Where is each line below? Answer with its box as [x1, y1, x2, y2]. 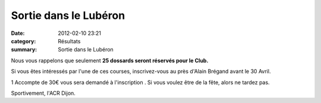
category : [11, 37, 36, 44]
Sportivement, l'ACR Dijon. [11, 89, 75, 96]
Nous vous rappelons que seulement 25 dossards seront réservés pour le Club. [11, 57, 209, 64]
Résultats [58, 37, 81, 44]
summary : [11, 46, 37, 53]
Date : [11, 30, 25, 37]
